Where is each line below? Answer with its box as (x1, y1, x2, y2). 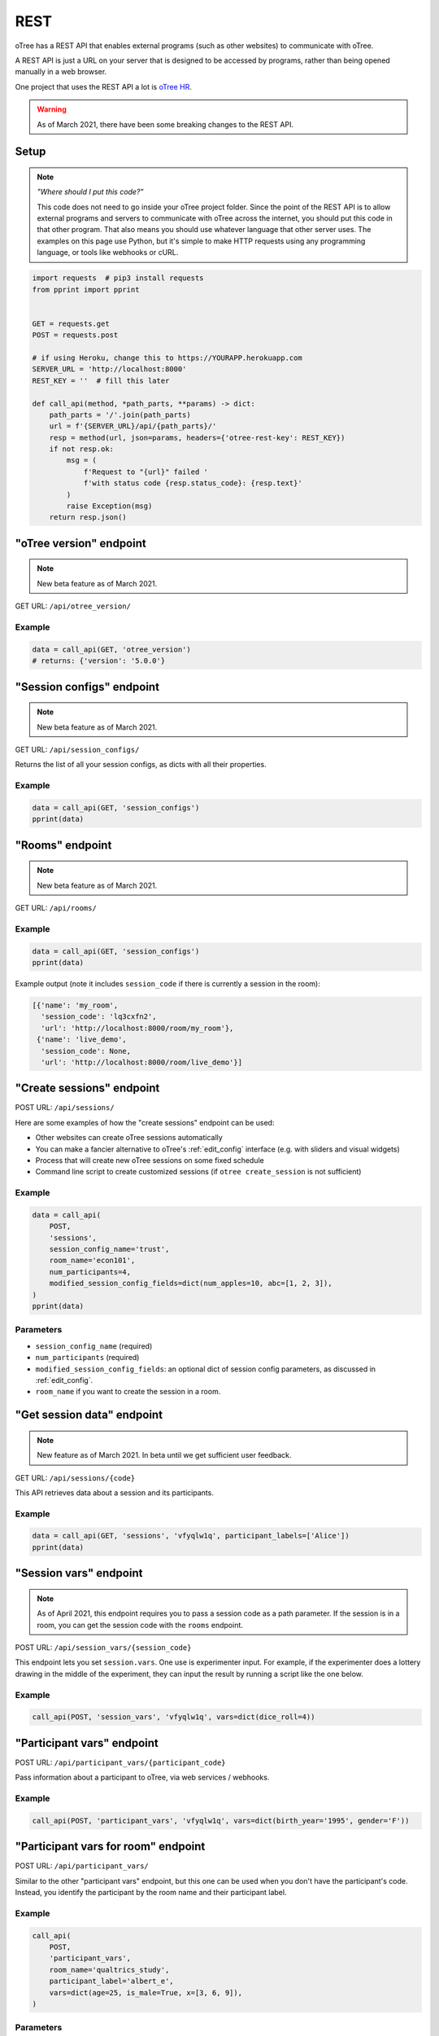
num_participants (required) (35, 1353, 140, 1362)
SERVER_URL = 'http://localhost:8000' (32, 365, 187, 374)
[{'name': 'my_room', (32, 1000, 119, 1010)
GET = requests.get (32, 318, 110, 328)
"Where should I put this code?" (37, 187, 144, 197)
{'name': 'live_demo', (37, 1035, 128, 1044)
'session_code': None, (41, 1047, 132, 1055)
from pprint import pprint (32, 285, 140, 294)
